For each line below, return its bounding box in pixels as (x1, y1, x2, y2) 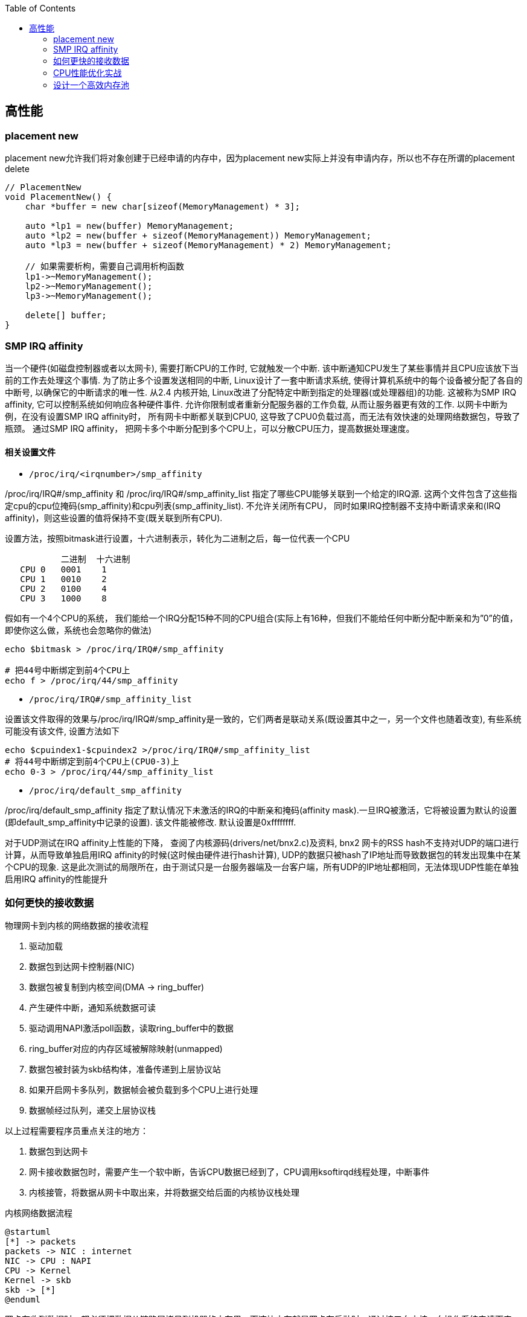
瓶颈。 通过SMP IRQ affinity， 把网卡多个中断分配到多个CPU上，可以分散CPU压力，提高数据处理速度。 (5, 423, 415, 434)
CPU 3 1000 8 (20, 594, 107, 604)
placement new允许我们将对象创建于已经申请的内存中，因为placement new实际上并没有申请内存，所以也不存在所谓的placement (5, 153, 515, 164)
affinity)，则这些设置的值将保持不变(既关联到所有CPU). (5, 513, 223, 524)
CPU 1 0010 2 (20, 574, 107, 585)
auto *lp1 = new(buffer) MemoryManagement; (25, 221, 234, 231)
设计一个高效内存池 (53, 80, 129, 90)
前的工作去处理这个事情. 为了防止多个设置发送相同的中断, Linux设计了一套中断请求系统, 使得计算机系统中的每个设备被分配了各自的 (5, 374, 523, 385)
